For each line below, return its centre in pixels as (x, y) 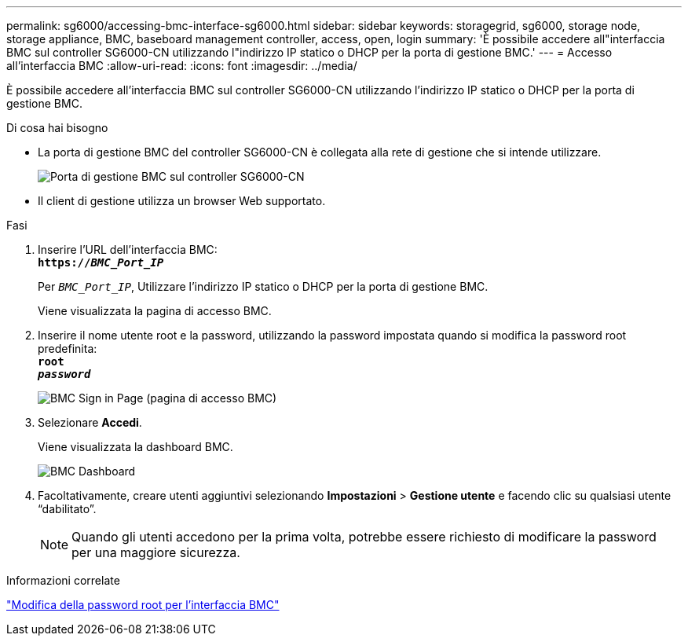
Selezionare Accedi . (90, 422)
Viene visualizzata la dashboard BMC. (135, 447)
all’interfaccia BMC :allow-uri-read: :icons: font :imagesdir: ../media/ (182, 66)
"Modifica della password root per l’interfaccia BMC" (143, 605)
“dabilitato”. (67, 509)
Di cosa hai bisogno (57, 128)
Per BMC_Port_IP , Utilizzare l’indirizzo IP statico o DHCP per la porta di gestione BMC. (263, 286)
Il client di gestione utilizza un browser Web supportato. (182, 201)
